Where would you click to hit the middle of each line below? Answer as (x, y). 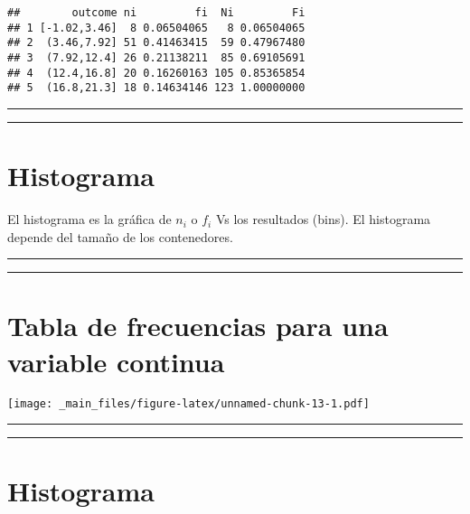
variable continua (116, 361)
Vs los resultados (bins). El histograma (323, 219)
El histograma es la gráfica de (89, 219)
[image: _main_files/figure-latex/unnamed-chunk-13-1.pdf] (188, 403)
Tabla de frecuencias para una (198, 326)
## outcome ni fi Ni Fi (156, 13)
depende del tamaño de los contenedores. (120, 236)
